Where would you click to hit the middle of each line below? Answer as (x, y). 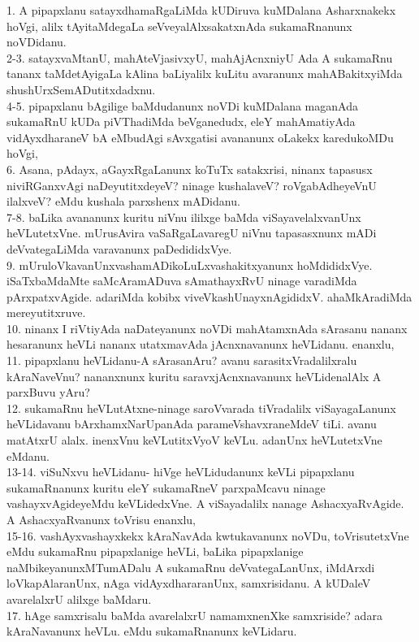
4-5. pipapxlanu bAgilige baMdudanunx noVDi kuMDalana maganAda (182, 105)
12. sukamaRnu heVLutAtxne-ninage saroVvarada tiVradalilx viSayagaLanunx (201, 408)
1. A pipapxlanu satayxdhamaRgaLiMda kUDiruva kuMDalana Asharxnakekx (201, 10)
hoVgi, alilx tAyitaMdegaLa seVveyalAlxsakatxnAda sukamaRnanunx (179, 26)
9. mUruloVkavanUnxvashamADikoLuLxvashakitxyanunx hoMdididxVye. (190, 265)
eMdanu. (28, 455)
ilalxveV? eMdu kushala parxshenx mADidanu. (123, 201)
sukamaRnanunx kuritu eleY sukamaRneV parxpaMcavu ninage (166, 487)
